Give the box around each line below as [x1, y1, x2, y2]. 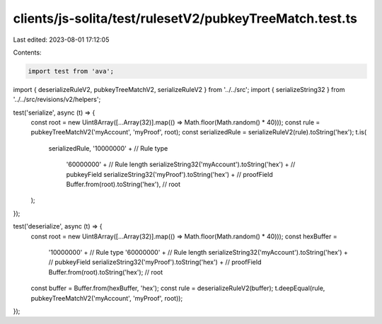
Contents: [13, 48, 42, 57]
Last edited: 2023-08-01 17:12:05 [13, 35, 110, 44]
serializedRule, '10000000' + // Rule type [48, 144, 168, 152]
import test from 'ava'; [28, 67, 115, 75]
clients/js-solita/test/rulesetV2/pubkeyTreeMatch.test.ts [13, 11, 357, 26]
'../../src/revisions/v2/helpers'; [13, 96, 101, 104]
